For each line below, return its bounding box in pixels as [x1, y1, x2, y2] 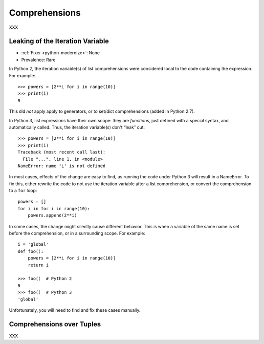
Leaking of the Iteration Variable [9, 37, 110, 45]
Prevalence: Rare [21, 57, 56, 63]
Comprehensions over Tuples [9, 320, 101, 328]
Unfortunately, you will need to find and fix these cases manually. [9, 307, 141, 313]
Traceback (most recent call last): [18, 150, 106, 155]
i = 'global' [18, 242, 49, 247]
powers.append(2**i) [27, 213, 77, 218]
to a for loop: [9, 188, 37, 193]
